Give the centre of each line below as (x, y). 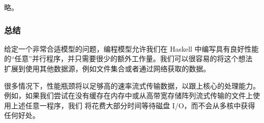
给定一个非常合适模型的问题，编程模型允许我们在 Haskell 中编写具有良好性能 (131, 48)
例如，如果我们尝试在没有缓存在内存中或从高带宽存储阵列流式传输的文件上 (128, 95)
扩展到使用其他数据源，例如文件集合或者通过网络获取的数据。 (107, 68)
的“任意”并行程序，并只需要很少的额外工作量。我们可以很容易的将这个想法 (128, 58)
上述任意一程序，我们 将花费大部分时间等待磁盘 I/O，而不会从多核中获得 (133, 105)
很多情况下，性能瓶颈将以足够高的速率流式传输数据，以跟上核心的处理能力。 (132, 85)
